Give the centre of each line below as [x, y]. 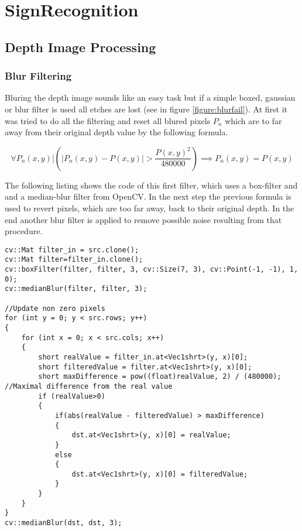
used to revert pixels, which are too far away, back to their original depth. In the [150, 208]
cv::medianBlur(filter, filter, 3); [76, 289]
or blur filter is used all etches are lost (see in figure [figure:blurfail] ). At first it [146, 109]
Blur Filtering [38, 76]
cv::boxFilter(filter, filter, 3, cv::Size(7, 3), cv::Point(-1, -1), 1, [152, 270]
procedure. [24, 231]
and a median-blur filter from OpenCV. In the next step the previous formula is [148, 196]
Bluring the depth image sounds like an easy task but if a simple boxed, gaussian [150, 97]
